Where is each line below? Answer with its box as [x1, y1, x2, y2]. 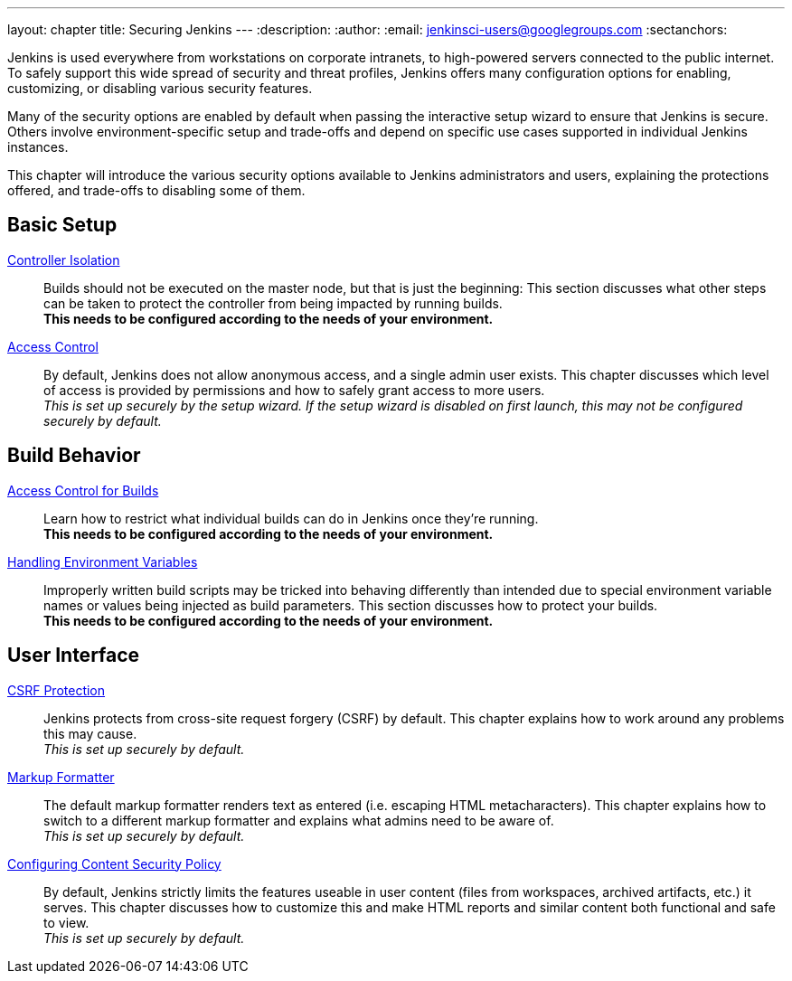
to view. [43, 914, 90, 930]
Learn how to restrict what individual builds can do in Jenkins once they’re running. [43, 510, 539, 526]
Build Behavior [7, 444, 141, 467]
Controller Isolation [7, 251, 120, 268]
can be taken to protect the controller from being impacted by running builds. [43, 295, 503, 311]
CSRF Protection [7, 682, 106, 698]
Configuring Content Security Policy [7, 855, 222, 872]
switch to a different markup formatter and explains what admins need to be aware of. [43, 812, 554, 828]
